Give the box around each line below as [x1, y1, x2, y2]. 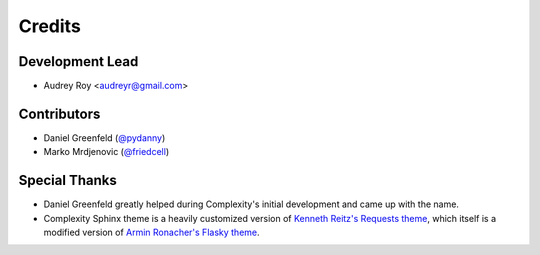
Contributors [18, 105, 101, 122]
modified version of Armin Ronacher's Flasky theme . [43, 226, 260, 239]
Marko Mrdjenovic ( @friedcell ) [43, 146, 170, 158]
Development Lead [18, 53, 139, 70]
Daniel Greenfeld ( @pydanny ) [43, 131, 166, 144]
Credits [18, 15, 82, 37]
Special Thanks [18, 172, 117, 189]
